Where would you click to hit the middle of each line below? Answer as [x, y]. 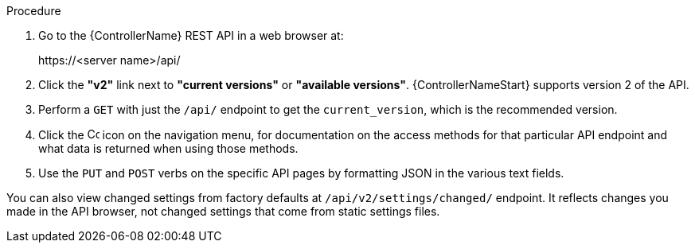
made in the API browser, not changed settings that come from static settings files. [223, 211]
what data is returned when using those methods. [168, 148]
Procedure [34, 11]
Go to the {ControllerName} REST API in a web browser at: [191, 35]
